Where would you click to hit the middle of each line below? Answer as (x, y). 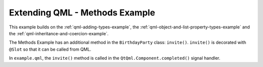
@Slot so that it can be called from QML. (50, 49)
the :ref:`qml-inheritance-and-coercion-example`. (59, 33)
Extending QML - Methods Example (82, 13)
